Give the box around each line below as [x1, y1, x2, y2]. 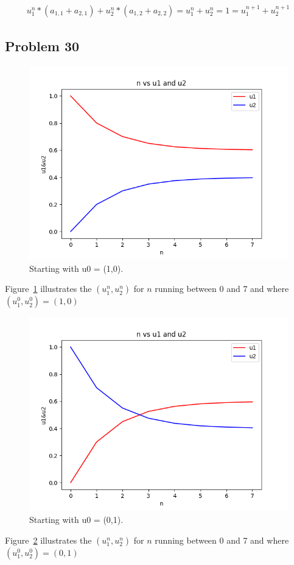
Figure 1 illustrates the [5, 282, 92, 295]
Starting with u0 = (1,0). [29, 261, 124, 274]
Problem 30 [5, 37, 80, 55]
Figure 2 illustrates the [5, 533, 92, 546]
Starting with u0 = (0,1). [29, 513, 124, 526]
